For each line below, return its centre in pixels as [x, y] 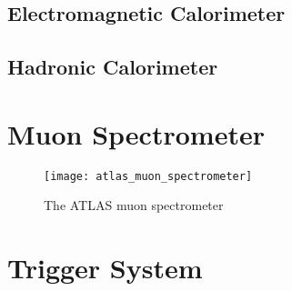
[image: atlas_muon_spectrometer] [148, 176]
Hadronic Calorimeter [113, 67]
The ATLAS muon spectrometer [134, 205]
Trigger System [105, 268]
